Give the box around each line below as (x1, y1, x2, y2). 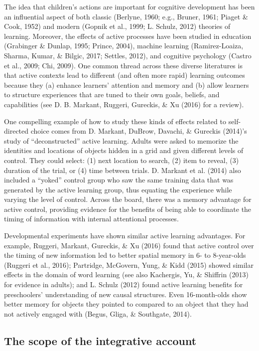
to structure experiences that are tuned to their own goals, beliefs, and (4, 89, 220, 100)
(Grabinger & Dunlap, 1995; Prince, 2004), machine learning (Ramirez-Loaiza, (4, 40, 244, 51)
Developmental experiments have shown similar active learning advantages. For (4, 230, 246, 241)
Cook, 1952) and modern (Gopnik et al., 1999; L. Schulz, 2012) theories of (4, 21, 231, 31)
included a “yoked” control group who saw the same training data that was (4, 175, 234, 185)
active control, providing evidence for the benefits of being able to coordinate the (4, 203, 252, 214)
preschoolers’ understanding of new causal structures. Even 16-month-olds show (4, 289, 247, 299)
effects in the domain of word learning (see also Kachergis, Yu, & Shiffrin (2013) (4, 269, 249, 280)
